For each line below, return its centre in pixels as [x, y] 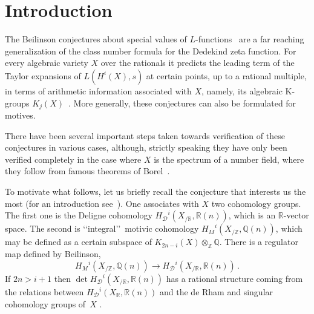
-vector [296, 215]
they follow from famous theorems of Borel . [87, 171]
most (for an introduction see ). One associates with [102, 203]
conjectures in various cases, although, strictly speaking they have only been [146, 147]
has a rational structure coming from [234, 278]
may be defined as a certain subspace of [78, 242]
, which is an [252, 215]
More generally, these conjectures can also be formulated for [185, 103]
